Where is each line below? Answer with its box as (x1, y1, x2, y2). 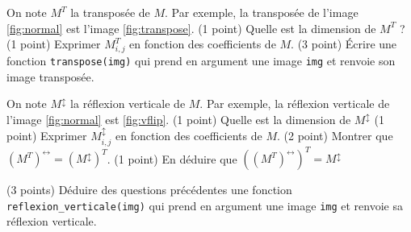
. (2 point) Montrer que (277, 127, 393, 144)
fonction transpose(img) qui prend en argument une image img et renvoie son (6, 52, 396, 68)
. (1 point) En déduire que (107, 150, 237, 167)
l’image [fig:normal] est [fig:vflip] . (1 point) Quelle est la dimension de (6, 110, 351, 127)
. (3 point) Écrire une (291, 35, 397, 52)
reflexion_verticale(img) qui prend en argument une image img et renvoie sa (6, 197, 403, 213)
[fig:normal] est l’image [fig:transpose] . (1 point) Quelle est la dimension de (6, 19, 376, 36)
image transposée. (6, 68, 94, 85)
